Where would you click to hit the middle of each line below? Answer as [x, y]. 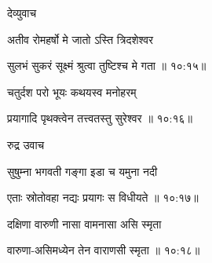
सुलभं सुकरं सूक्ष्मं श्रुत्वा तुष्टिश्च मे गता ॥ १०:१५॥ [107, 66]
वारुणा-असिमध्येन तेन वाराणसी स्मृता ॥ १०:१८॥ [104, 250]
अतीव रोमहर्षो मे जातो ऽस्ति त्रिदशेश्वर [80, 39]
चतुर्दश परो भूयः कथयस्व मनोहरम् [72, 91]
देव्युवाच [22, 13]
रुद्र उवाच [26, 144]
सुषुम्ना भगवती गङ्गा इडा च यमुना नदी [82, 171]
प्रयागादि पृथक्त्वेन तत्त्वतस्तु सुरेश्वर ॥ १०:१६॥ [100, 118]
